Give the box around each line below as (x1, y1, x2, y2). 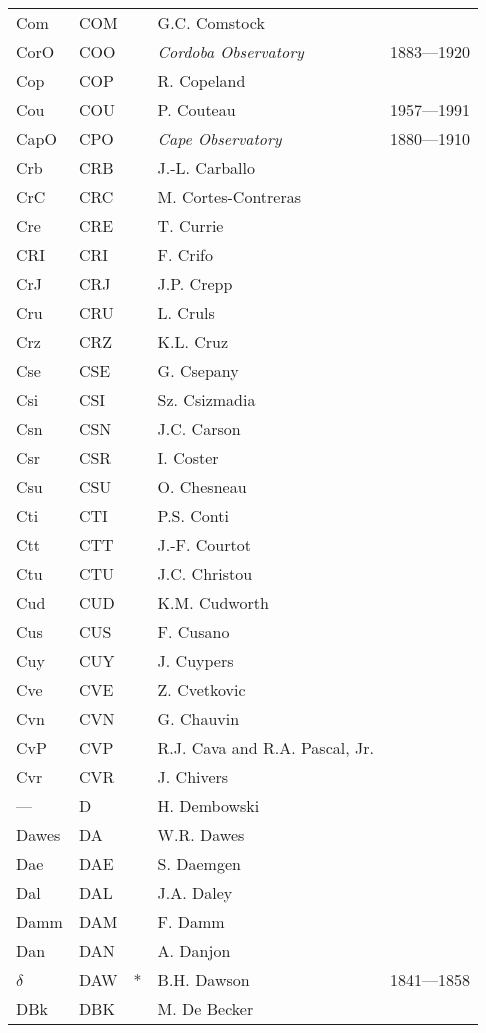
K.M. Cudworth (157, 591, 269, 614)
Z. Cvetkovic (157, 678, 246, 701)
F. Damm (157, 910, 225, 933)
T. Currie (157, 214, 224, 237)
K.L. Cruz (157, 330, 229, 353)
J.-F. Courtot (157, 533, 251, 556)
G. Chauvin (157, 707, 240, 730)
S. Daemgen (157, 852, 241, 875)
